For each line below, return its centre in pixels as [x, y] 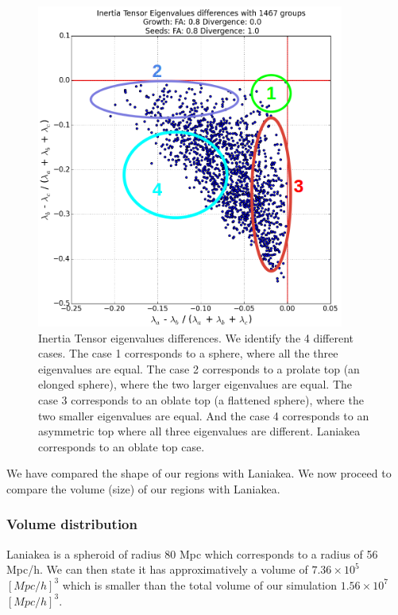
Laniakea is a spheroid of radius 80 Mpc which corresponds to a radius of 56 [192, 553]
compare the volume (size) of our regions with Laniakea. [143, 488]
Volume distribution [72, 524]
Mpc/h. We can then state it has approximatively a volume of [157, 569]
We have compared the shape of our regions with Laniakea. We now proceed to [199, 473]
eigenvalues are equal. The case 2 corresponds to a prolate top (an [199, 368]
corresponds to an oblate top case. [122, 446]
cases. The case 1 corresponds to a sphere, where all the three [188, 353]
